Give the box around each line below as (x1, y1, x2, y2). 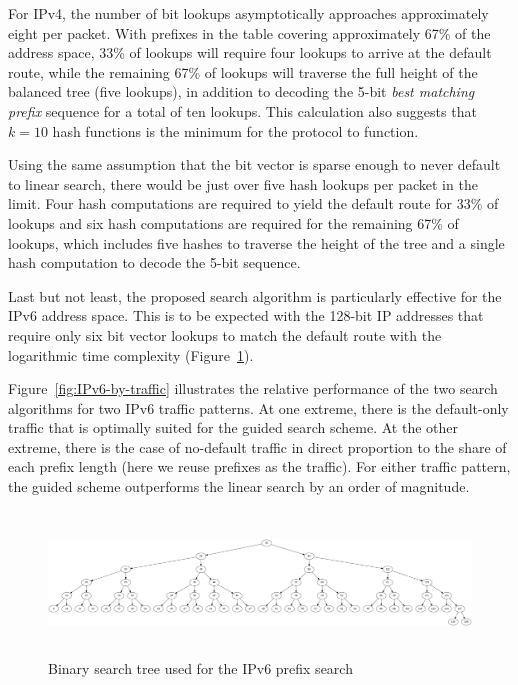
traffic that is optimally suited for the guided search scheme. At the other (8, 417, 458, 438)
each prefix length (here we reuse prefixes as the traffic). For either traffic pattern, (8, 456, 511, 477)
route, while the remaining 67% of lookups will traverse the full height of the (8, 61, 478, 82)
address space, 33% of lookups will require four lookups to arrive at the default (8, 42, 492, 63)
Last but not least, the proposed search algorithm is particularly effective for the (8, 285, 502, 306)
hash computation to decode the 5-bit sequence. (8, 252, 301, 273)
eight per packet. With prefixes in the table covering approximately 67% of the (8, 22, 491, 43)
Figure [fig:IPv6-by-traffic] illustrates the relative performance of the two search (8, 378, 498, 399)
